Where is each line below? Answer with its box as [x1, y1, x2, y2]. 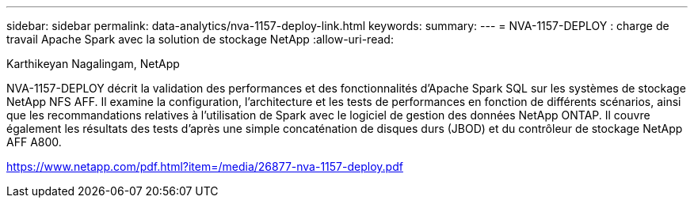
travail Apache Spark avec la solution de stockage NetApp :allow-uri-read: [6, 32, 394, 46]
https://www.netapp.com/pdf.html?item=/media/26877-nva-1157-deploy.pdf [6, 160, 403, 173]
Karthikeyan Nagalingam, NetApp [6, 57, 180, 70]
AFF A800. [6, 135, 62, 149]
